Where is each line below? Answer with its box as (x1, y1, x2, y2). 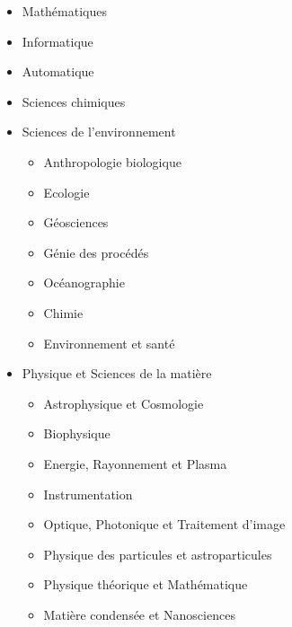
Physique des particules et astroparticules (43, 544, 272, 563)
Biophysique (43, 424, 111, 443)
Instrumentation (43, 484, 133, 503)
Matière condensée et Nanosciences (43, 605, 235, 623)
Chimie (43, 303, 84, 322)
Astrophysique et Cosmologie (43, 393, 204, 412)
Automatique (22, 62, 94, 81)
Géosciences (43, 213, 109, 232)
